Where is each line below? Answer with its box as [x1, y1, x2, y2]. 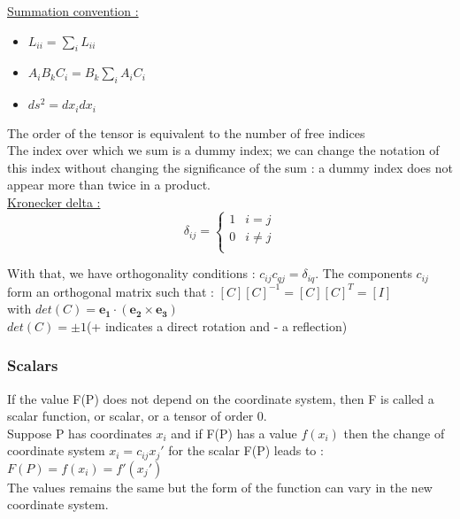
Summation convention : [7, 2, 139, 19]
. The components [315, 264, 412, 283]
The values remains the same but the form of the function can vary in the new [7, 477, 433, 496]
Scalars [7, 354, 58, 376]
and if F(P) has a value [171, 423, 297, 442]
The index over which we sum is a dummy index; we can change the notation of [7, 141, 440, 159]
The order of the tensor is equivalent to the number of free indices [7, 123, 365, 142]
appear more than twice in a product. [7, 175, 211, 194]
